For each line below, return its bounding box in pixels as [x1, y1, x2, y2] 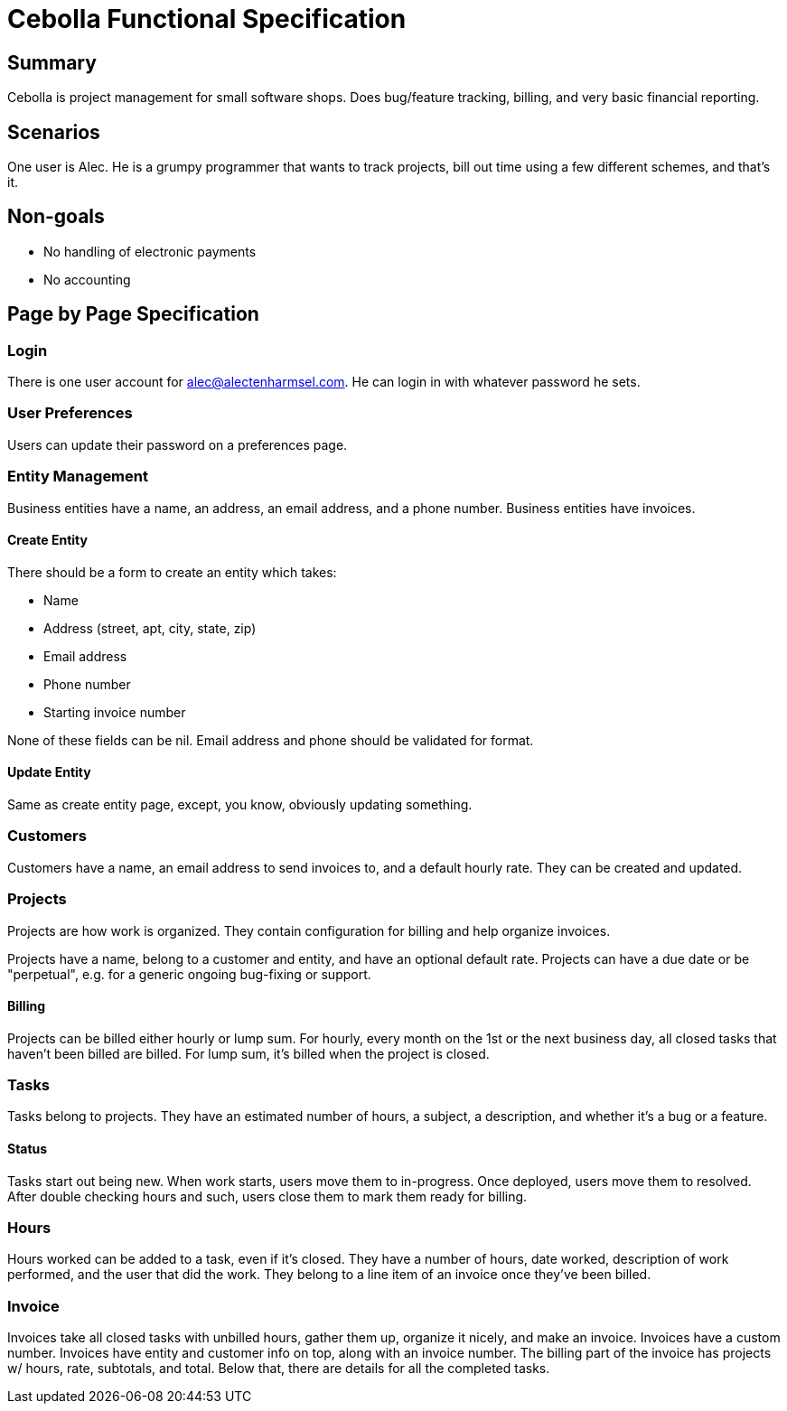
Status [7, 1141, 48, 1157]
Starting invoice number [43, 704, 186, 720]
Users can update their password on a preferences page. [7, 436, 348, 453]
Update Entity [7, 764, 91, 780]
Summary [7, 51, 97, 74]
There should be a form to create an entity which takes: [7, 564, 337, 580]
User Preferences [7, 404, 133, 423]
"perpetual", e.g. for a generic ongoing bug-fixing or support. [7, 966, 371, 982]
